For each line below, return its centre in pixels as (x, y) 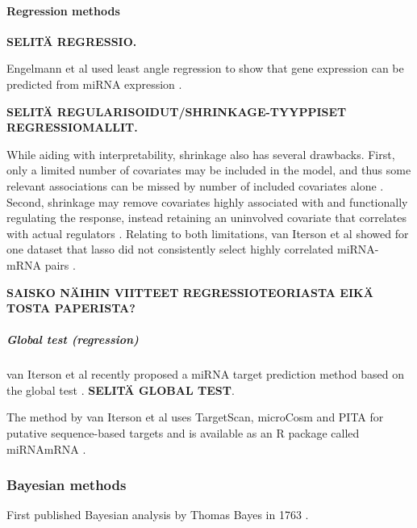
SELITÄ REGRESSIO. (72, 41)
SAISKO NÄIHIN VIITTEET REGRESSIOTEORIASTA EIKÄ (190, 292)
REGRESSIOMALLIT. (72, 127)
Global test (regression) (73, 339)
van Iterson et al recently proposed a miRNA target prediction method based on (205, 374)
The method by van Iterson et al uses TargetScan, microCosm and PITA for (195, 417)
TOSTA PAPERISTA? (71, 308)
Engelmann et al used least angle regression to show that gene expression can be (205, 68)
